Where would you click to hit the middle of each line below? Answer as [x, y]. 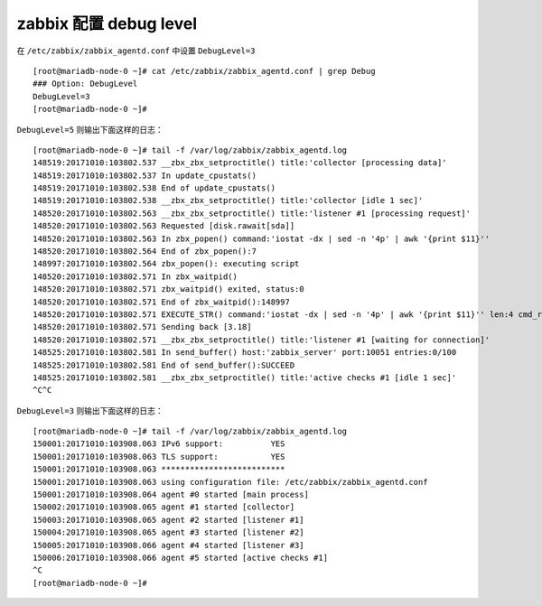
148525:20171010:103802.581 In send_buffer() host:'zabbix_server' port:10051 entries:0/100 [245, 353]
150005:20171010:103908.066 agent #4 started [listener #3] [168, 545]
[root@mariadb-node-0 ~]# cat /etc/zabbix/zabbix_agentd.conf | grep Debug [204, 71]
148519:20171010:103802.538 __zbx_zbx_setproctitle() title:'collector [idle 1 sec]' [228, 200]
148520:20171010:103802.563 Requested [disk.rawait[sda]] [164, 226]
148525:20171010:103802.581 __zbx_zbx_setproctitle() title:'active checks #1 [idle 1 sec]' [245, 378]
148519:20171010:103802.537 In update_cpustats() [145, 175]
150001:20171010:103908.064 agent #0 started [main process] [171, 495]
